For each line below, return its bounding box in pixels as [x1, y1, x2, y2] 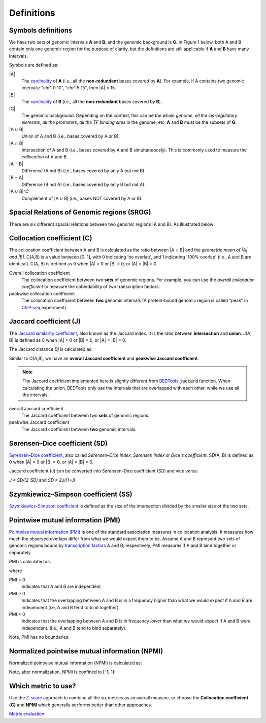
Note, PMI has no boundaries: [9, 634, 70, 640]
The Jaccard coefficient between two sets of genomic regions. [21, 412, 150, 419]
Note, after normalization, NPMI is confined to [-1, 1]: [9, 669, 116, 675]
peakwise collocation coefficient [9, 290, 75, 296]
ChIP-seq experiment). [21, 304, 67, 310]
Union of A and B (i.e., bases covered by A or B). [21, 133, 120, 139]
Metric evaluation [9, 711, 44, 717]
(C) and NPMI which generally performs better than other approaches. [9, 702, 152, 708]
